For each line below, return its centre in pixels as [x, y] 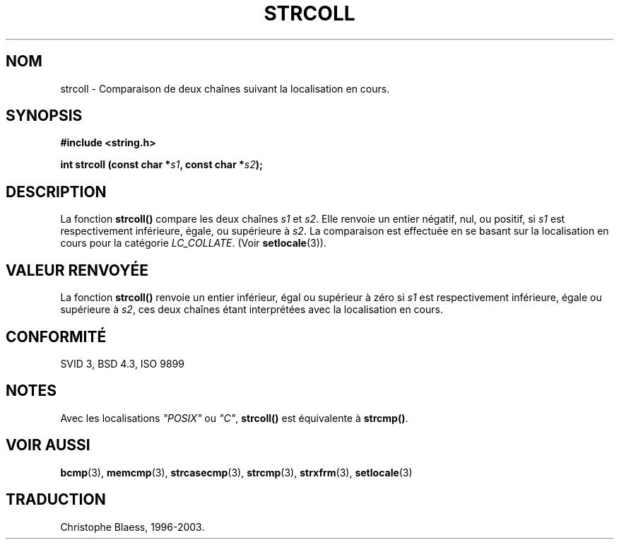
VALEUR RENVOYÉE [77, 270]
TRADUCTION [56, 500]
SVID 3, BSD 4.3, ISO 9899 [122, 363]
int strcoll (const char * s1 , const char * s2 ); [161, 165]
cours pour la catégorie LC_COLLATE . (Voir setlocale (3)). [193, 243]
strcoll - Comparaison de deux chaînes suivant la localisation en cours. [225, 88]
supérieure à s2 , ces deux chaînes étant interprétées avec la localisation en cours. [252, 310]
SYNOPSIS [44, 116]
